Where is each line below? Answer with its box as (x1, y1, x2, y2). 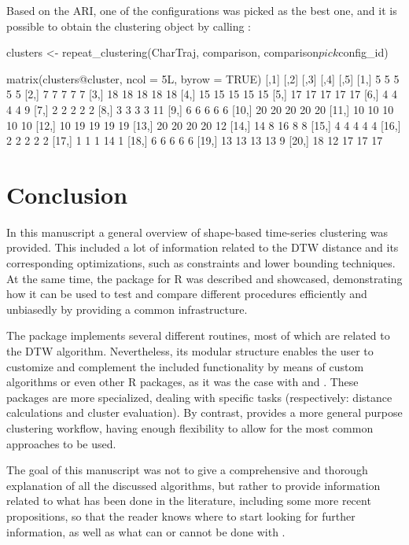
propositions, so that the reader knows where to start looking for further (6, 507, 356, 524)
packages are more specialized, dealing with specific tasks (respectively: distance (6, 388, 392, 405)
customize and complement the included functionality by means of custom (6, 358, 364, 374)
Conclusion (6, 178, 128, 210)
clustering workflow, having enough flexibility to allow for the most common (6, 420, 374, 436)
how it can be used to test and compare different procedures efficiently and (6, 285, 367, 302)
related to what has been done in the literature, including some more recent (6, 492, 371, 509)
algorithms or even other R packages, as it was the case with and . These (6, 374, 359, 390)
